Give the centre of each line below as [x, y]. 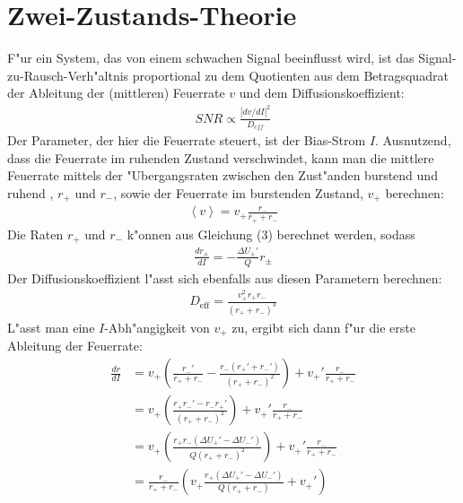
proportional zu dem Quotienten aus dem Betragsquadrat [290, 75]
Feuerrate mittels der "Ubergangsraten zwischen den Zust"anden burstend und [223, 175]
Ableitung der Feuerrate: [75, 346]
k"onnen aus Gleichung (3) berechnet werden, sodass [271, 234]
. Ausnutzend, [413, 140]
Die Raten [35, 234]
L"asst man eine [51, 327]
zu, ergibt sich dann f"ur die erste [323, 327]
